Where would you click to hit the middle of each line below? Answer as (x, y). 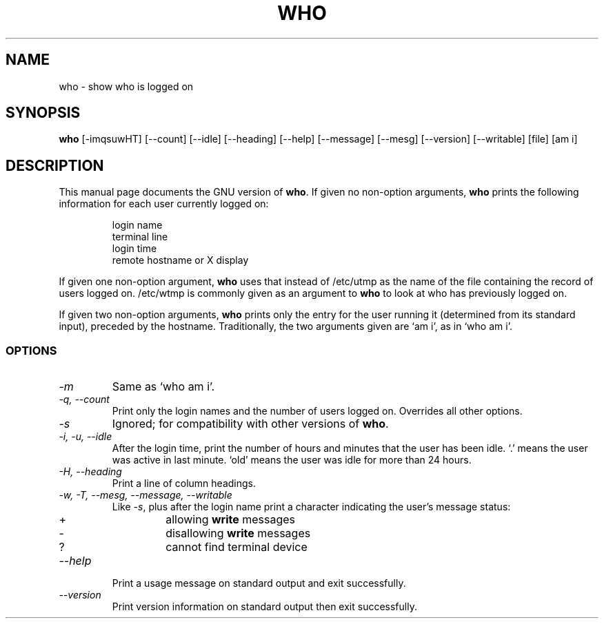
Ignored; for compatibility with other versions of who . (250, 424)
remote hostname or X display (180, 260)
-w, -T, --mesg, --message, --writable (145, 495)
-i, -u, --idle (85, 437)
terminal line (140, 237)
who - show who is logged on (126, 86)
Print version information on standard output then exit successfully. (264, 607)
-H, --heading (90, 472)
